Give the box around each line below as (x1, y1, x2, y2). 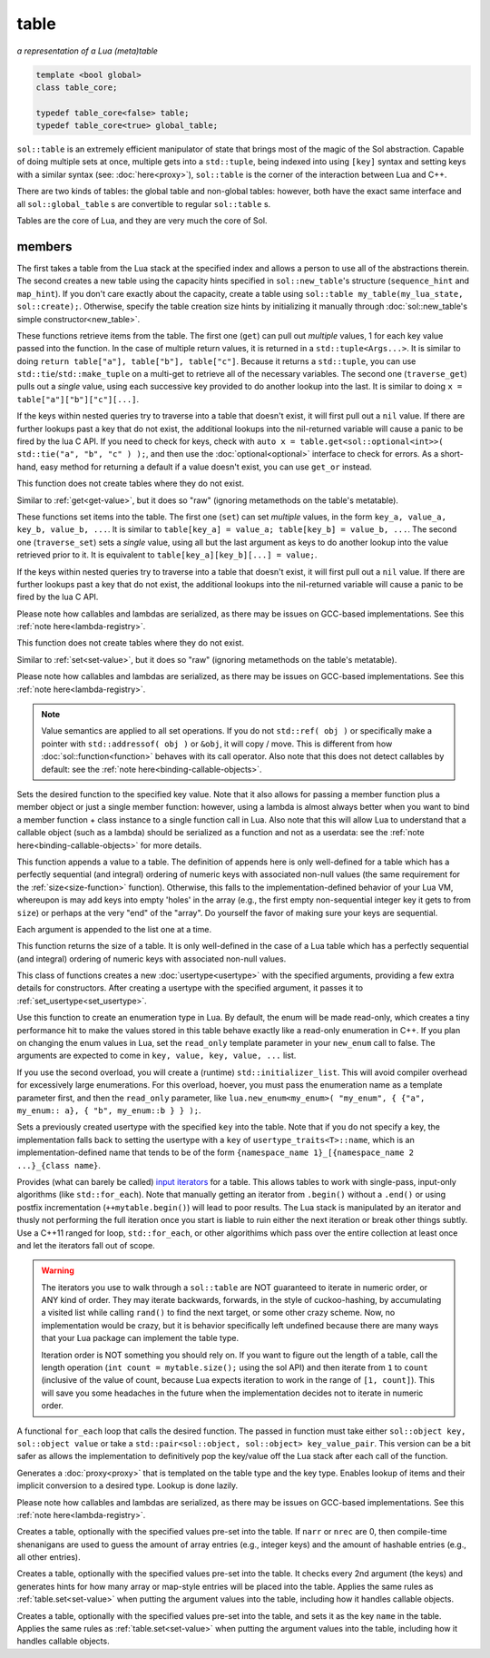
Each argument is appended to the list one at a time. (16, 923, 212, 934)
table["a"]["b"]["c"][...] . (16, 393, 140, 404)
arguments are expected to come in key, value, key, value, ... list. (16, 1050, 297, 1061)
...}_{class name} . (16, 1160, 102, 1170)
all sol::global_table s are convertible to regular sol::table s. (16, 198, 271, 209)
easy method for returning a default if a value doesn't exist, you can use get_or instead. (39, 461, 372, 472)
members (16, 239, 73, 254)
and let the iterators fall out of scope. (16, 1239, 156, 1250)
